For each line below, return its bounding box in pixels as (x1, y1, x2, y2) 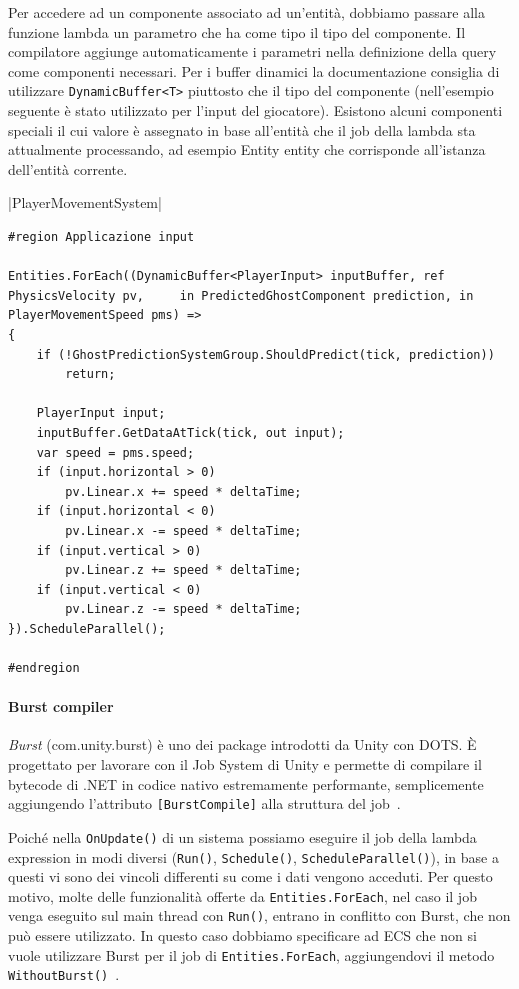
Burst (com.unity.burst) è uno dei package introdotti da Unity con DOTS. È (8, 734, 477, 755)
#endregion (8, 661, 80, 676)
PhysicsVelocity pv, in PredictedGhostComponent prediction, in (8, 288, 474, 303)
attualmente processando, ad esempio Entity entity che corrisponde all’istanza (8, 139, 486, 160)
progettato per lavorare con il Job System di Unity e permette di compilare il (8, 754, 482, 775)
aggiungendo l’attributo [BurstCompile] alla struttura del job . (8, 793, 401, 814)
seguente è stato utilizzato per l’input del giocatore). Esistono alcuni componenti (8, 100, 503, 121)
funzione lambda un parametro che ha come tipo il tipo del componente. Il (8, 21, 466, 42)
